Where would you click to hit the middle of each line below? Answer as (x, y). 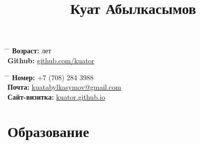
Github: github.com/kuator (51, 60)
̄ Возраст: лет (29, 51)
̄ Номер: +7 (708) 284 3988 (51, 77)
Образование (48, 131)
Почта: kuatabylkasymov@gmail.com (64, 87)
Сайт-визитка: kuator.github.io (56, 96)
